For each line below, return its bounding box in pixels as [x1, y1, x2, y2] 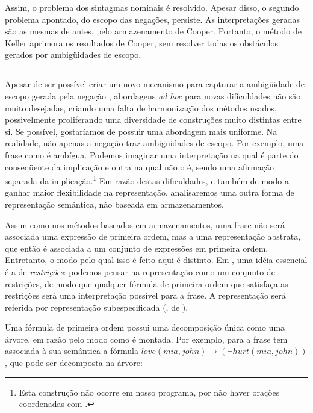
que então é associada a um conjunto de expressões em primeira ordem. [5, 241, 268, 254]
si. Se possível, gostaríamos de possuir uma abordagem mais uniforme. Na [5, 125, 277, 137]
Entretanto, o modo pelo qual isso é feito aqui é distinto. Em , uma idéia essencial [5, 253, 308, 266]
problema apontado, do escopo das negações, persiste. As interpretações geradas [5, 13, 300, 25]
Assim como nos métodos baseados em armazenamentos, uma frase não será [5, 218, 285, 231]
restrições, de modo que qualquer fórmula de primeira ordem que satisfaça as [5, 277, 288, 290]
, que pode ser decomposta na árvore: [5, 356, 143, 369]
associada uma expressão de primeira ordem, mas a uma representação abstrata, [5, 230, 301, 243]
